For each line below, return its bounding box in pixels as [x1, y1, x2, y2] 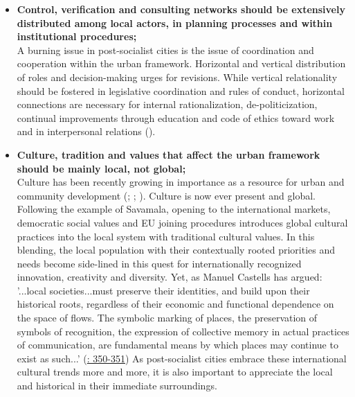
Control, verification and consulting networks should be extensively [17, 2, 345, 16]
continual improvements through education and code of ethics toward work [17, 110, 335, 125]
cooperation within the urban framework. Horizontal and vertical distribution [17, 56, 346, 71]
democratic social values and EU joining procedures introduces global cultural [17, 215, 348, 229]
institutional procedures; [17, 29, 137, 44]
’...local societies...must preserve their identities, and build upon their [17, 283, 310, 297]
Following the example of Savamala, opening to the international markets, [17, 202, 331, 216]
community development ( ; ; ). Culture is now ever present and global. [17, 188, 316, 202]
